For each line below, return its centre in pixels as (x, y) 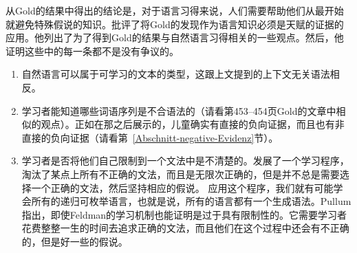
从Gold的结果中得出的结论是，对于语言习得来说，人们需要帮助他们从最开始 (175, 10)
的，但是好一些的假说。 (75, 241)
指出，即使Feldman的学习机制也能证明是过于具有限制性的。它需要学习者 (184, 214)
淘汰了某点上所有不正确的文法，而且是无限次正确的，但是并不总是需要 (181, 174)
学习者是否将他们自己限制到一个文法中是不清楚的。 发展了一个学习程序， (185, 161)
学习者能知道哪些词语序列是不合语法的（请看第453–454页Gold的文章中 (179, 110)
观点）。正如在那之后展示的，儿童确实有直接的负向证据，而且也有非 (193, 124)
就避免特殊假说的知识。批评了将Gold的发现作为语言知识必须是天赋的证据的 (175, 24)
